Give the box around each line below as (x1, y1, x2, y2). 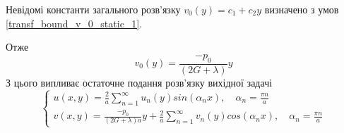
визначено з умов (264, 2, 339, 16)
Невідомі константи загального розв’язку (6, 2, 181, 16)
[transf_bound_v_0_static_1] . (6, 15, 143, 30)
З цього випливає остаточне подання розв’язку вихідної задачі (6, 75, 273, 89)
